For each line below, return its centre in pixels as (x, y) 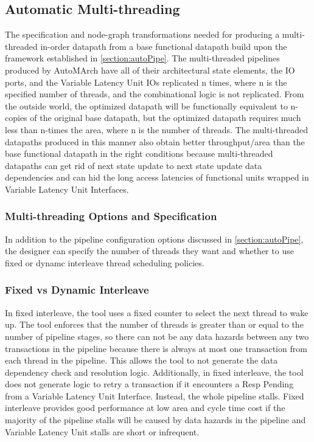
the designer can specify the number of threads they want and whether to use (149, 251)
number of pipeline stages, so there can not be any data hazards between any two (157, 336)
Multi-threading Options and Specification (111, 216)
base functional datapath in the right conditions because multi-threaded (139, 154)
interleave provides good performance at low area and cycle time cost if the (145, 408)
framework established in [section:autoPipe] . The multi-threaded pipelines (142, 58)
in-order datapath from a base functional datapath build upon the (164, 46)
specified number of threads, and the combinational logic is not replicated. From (155, 94)
